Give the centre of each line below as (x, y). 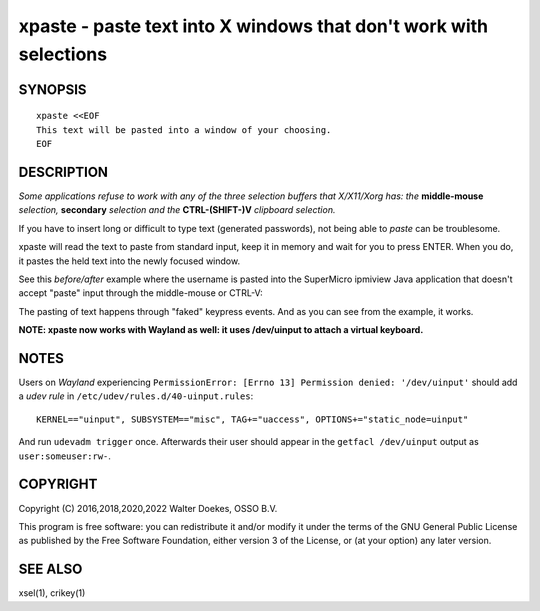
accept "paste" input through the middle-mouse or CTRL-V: (141, 293)
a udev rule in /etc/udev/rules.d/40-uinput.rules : (136, 396)
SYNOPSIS (52, 89)
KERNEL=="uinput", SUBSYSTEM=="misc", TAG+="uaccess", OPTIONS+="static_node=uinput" (252, 419)
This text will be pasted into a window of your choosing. (184, 129)
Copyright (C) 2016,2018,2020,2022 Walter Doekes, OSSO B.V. (148, 508)
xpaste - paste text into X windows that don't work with (253, 26)
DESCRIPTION (63, 171)
